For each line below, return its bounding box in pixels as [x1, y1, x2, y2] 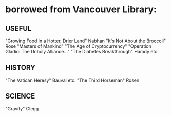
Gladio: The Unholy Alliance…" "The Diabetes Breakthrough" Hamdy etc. [5, 49, 159, 54]
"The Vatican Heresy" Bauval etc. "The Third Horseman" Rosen [5, 77, 140, 83]
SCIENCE [5, 92, 35, 101]
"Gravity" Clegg [5, 105, 39, 111]
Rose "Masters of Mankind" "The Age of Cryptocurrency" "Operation [5, 43, 151, 49]
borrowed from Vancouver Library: [5, 4, 157, 15]
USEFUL [5, 24, 32, 33]
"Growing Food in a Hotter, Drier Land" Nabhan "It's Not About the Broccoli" [5, 37, 166, 44]
